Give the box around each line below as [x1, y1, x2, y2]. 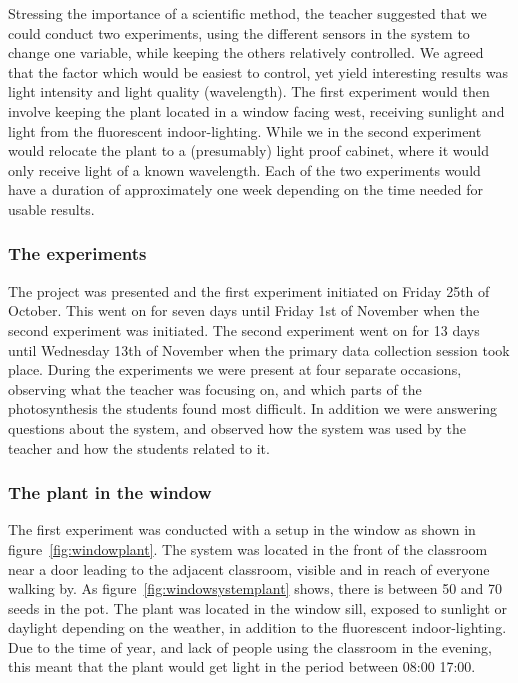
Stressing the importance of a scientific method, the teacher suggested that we [8, 3, 487, 23]
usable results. [8, 198, 95, 219]
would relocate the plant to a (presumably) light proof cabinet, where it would [8, 140, 489, 161]
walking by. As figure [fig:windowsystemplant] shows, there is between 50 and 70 [8, 578, 503, 599]
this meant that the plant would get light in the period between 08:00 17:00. [8, 656, 476, 677]
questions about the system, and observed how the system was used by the [8, 417, 467, 438]
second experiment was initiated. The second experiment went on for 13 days [8, 319, 480, 340]
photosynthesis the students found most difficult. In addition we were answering [8, 398, 498, 419]
